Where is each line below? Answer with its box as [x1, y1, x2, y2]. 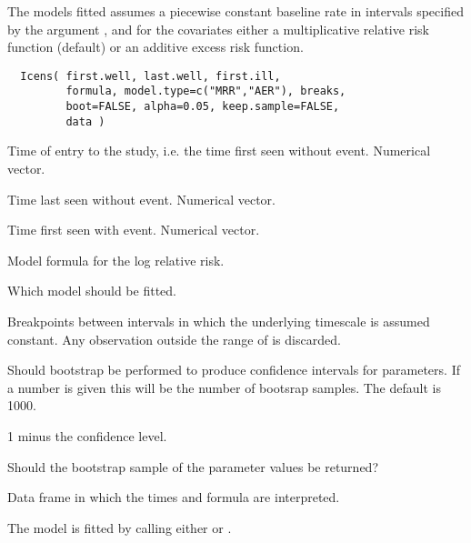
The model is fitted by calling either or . [7, 518, 232, 537]
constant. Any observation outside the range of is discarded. [7, 329, 341, 348]
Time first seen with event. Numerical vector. [7, 220, 260, 239]
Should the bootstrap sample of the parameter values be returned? [7, 457, 379, 476]
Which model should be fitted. [7, 281, 176, 300]
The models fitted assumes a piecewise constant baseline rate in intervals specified [7, 2, 464, 20]
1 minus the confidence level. [7, 426, 167, 445]
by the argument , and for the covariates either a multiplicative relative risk [7, 19, 429, 38]
